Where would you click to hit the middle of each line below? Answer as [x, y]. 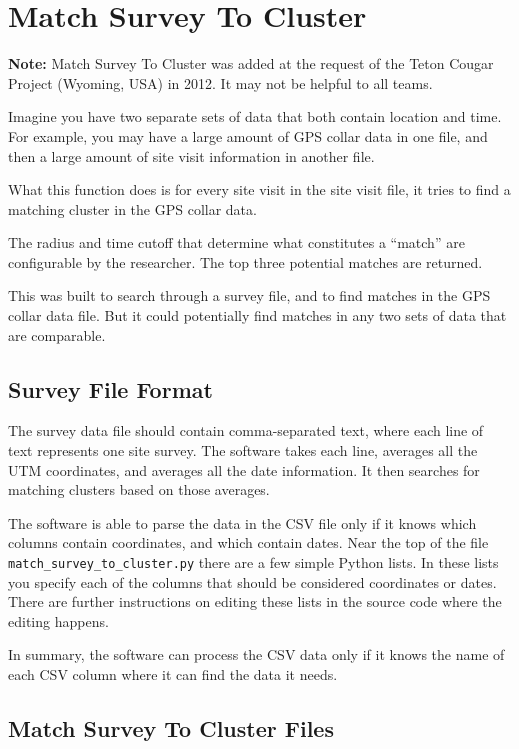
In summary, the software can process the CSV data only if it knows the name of [256, 654]
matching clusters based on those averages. [139, 489]
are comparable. [57, 334]
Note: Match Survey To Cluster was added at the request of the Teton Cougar [251, 63]
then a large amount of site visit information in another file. [191, 155]
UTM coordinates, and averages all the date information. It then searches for [244, 469]
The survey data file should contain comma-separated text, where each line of [246, 430]
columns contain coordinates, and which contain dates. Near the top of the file [248, 542]
